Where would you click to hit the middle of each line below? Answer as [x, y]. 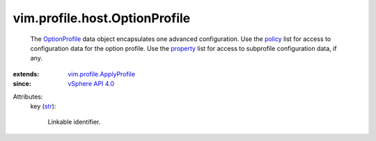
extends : [26, 74]
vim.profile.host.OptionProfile [102, 18]
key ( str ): [43, 106]
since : [22, 84]
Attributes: [28, 97]
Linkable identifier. [74, 122]
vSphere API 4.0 [91, 84]
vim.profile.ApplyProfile [102, 74]
